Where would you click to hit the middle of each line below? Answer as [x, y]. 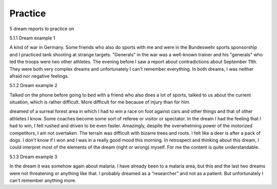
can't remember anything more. [43, 180]
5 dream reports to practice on [42, 29]
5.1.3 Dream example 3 [33, 157]
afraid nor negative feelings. [39, 76]
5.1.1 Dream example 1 [32, 38]
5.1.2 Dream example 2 [33, 86]
